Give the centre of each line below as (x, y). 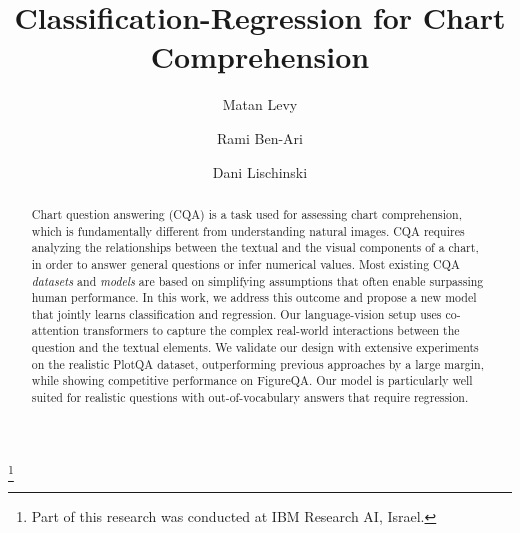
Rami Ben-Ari (260, 137)
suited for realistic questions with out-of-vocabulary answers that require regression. (250, 397)
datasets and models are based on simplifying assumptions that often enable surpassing (257, 280)
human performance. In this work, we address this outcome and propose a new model (254, 297)
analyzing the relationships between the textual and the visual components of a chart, (255, 247)
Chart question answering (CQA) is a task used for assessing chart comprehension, (246, 213)
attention (55, 330)
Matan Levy (260, 104)
